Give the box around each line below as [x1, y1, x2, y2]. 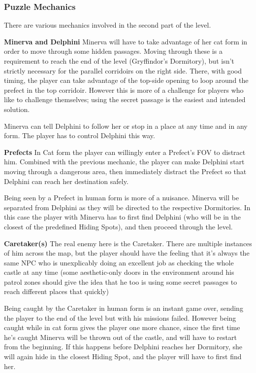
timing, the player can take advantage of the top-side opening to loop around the [4, 75, 249, 85]
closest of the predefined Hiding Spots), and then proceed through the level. [4, 221, 233, 231]
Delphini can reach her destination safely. [4, 176, 128, 186]
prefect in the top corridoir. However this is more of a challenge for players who [4, 84, 244, 95]
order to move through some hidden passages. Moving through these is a [4, 46, 223, 56]
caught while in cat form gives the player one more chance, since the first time [4, 322, 240, 333]
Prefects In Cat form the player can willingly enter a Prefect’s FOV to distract [4, 147, 246, 157]
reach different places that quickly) [4, 286, 109, 297]
